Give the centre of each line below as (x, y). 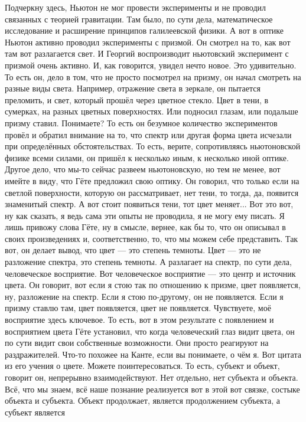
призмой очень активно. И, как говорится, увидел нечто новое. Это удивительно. (151, 65)
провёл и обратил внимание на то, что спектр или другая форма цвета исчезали (148, 134)
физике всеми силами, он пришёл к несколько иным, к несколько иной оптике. (147, 157)
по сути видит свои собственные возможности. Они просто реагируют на (137, 343)
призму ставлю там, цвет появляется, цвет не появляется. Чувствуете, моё (138, 308)
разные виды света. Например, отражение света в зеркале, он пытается (133, 88)
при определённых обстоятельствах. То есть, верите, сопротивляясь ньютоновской (153, 146)
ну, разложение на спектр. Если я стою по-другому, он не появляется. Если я (144, 296)
